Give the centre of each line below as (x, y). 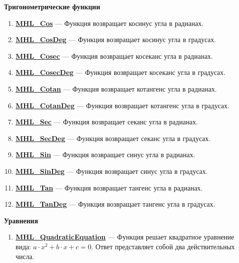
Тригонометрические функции (52, 6)
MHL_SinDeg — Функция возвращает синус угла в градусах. (112, 171)
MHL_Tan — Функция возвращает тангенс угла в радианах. (109, 187)
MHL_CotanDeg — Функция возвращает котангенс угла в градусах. (122, 105)
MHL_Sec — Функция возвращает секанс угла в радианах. (107, 122)
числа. (25, 256)
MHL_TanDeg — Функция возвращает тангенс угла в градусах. (115, 204)
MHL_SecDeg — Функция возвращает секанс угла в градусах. (113, 138)
